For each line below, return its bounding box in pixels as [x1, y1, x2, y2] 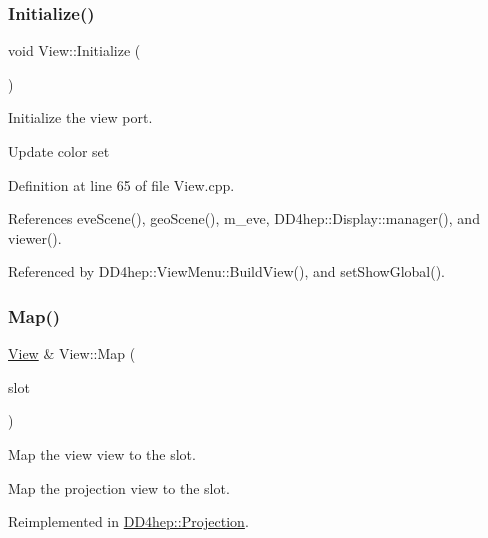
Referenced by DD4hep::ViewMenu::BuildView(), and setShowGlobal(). [8, 261, 445, 282]
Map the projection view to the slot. [8, 477, 230, 498]
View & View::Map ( [8, 343, 136, 364]
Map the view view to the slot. [8, 443, 196, 464]
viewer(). [8, 227, 62, 248]
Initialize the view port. [8, 107, 153, 128]
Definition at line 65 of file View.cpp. [8, 174, 235, 195]
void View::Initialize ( [8, 40, 141, 61]
